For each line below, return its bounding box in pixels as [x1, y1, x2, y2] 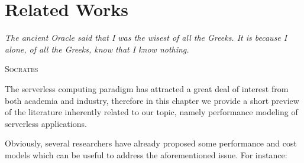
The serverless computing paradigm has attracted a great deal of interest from [5, 82, 289, 94]
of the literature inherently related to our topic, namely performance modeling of [5, 106, 298, 118]
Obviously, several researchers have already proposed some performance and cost [5, 137, 297, 149]
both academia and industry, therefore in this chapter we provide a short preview [5, 94, 299, 106]
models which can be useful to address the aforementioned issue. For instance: [5, 148, 287, 161]
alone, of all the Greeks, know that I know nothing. [5, 43, 189, 55]
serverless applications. [5, 117, 87, 129]
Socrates [5, 63, 38, 75]
